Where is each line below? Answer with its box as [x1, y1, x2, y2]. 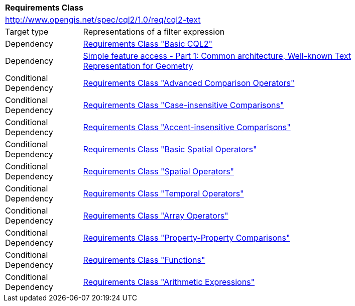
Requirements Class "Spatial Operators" [83, 166, 234, 176]
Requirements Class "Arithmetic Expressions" [83, 277, 255, 287]
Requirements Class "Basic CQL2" [83, 39, 213, 49]
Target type [5, 27, 49, 37]
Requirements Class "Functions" [83, 255, 205, 265]
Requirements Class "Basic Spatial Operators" [83, 144, 257, 154]
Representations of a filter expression [83, 27, 225, 37]
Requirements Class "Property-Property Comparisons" [83, 233, 290, 243]
